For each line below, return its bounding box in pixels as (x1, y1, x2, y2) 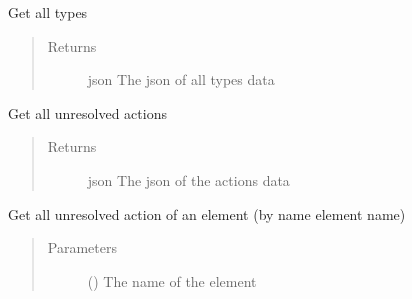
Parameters (47, 237, 117, 258)
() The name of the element (87, 270, 257, 291)
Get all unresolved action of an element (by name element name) (8, 203, 406, 224)
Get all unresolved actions (8, 102, 167, 123)
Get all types (8, 2, 88, 22)
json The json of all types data (87, 69, 275, 90)
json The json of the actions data (87, 169, 290, 190)
